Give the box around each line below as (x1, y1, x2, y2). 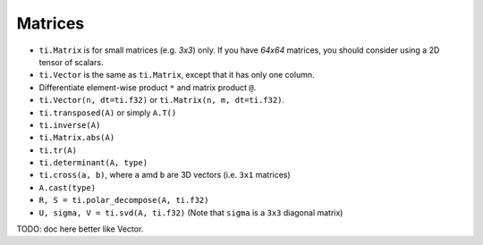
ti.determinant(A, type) (38, 157, 148, 168)
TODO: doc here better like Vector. (16, 224, 144, 234)
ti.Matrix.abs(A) (38, 132, 115, 143)
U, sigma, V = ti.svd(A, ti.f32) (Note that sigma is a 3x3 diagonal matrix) (38, 207, 343, 218)
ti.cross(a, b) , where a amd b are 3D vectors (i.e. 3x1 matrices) (38, 170, 291, 181)
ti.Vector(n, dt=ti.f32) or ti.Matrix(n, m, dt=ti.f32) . (38, 95, 285, 106)
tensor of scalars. (38, 56, 104, 67)
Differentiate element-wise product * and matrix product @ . (38, 81, 257, 93)
